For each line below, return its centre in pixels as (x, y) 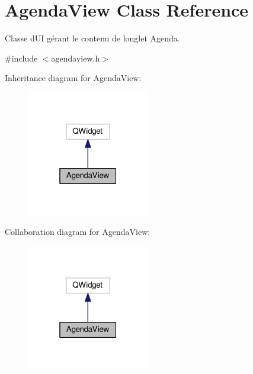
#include (21, 58)
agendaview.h (76, 58)
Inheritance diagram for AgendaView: (73, 78)
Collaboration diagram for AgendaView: (78, 232)
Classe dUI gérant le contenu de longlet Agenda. (92, 38)
